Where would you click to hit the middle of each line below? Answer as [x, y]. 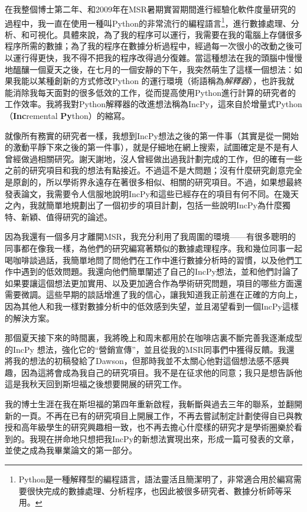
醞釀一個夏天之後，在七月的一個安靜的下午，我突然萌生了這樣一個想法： [153, 69]
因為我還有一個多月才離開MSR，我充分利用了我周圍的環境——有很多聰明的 [150, 236]
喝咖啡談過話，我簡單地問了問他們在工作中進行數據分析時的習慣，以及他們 [149, 260]
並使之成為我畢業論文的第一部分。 [71, 450]
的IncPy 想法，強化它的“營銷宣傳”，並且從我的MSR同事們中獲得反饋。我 [146, 349]
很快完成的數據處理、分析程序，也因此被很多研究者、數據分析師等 [155, 490]
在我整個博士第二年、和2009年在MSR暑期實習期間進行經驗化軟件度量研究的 [150, 9]
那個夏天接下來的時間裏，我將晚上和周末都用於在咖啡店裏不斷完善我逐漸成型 [153, 338]
